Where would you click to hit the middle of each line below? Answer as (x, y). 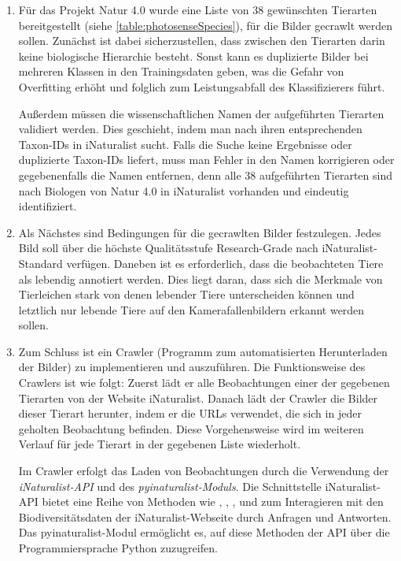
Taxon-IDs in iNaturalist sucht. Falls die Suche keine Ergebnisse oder (185, 144)
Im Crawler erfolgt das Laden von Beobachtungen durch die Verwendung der (204, 471)
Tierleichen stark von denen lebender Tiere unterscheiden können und (186, 294)
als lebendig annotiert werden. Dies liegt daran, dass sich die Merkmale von (200, 279)
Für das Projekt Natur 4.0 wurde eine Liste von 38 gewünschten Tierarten (198, 9)
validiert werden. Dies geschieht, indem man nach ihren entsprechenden (190, 129)
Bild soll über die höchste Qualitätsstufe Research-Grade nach (168, 248)
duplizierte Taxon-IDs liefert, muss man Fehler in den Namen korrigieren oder (206, 160)
